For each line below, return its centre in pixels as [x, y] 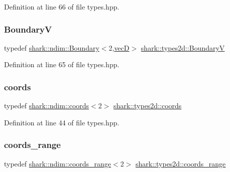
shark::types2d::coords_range [181, 163]
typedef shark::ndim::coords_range [58, 163]
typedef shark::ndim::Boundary [52, 47]
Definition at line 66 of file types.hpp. [62, 7]
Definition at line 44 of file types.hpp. [62, 122]
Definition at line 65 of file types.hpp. [62, 64]
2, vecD [119, 47]
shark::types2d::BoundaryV [183, 47]
